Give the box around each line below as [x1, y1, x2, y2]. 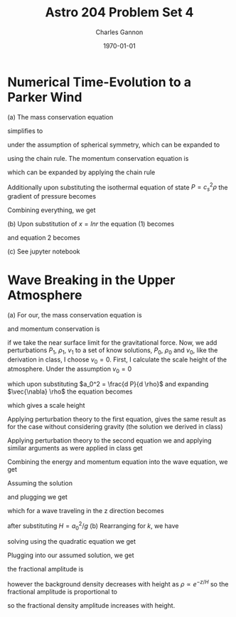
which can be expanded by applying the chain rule [7, 168, 156, 176]
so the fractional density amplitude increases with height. [7, 601, 176, 609]
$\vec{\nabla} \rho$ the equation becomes [7, 387, 133, 396]
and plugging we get [7, 492, 68, 502]
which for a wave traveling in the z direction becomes [7, 507, 165, 515]
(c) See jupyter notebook [7, 247, 80, 256]
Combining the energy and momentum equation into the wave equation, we [7, 458, 228, 466]
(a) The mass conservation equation [7, 112, 114, 121]
